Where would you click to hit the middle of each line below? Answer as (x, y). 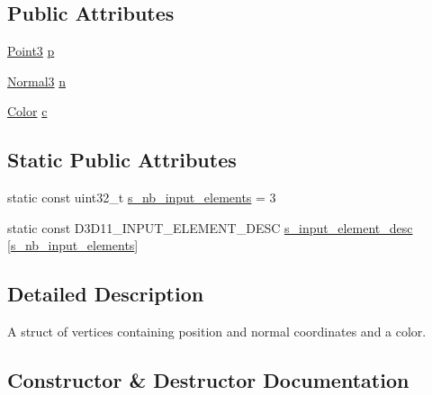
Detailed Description (106, 294)
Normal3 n (37, 81)
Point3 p (31, 51)
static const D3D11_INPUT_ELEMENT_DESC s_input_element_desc (210, 227)
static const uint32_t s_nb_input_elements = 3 (142, 197)
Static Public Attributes (122, 160)
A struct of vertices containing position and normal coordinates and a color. (217, 332)
